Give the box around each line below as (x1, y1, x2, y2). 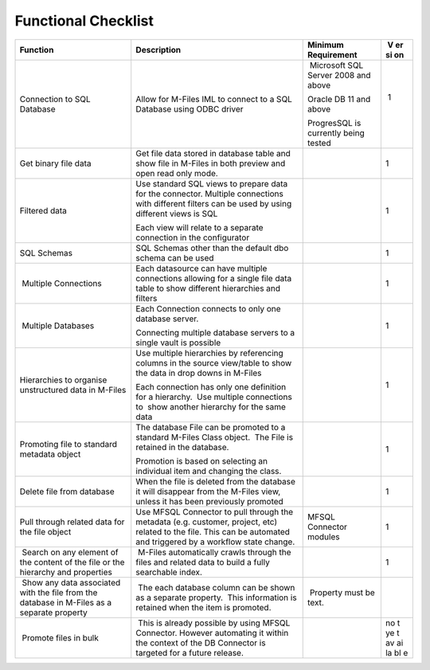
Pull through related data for (19, 516, 125, 527)
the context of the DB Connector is (135, 637, 266, 648)
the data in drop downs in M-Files (135, 367, 262, 378)
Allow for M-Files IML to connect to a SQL (135, 93, 292, 104)
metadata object (19, 449, 81, 460)
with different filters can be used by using (135, 198, 292, 209)
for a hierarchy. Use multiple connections (135, 391, 292, 402)
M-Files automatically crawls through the (138, 547, 291, 558)
